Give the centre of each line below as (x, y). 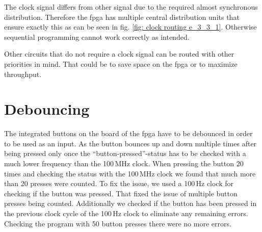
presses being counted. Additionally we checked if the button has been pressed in (130, 203)
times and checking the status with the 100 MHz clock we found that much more (130, 173)
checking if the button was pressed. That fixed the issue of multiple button (121, 193)
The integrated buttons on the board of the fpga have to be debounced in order (128, 133)
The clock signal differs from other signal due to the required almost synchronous (131, 7)
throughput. (23, 74)
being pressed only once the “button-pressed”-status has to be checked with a (125, 153)
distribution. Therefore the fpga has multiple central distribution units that (122, 17)
